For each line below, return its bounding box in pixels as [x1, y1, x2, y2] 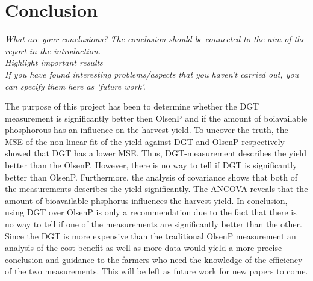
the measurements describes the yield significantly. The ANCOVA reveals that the [5, 182, 308, 195]
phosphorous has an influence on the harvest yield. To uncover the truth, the [5, 123, 288, 136]
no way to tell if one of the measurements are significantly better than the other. [5, 218, 302, 230]
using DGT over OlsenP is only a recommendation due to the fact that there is [5, 206, 297, 218]
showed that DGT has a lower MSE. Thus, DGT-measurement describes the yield [5, 147, 307, 159]
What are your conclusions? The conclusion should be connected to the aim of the [5, 32, 305, 45]
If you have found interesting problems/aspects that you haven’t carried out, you [5, 67, 299, 80]
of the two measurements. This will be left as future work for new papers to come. [5, 265, 308, 277]
